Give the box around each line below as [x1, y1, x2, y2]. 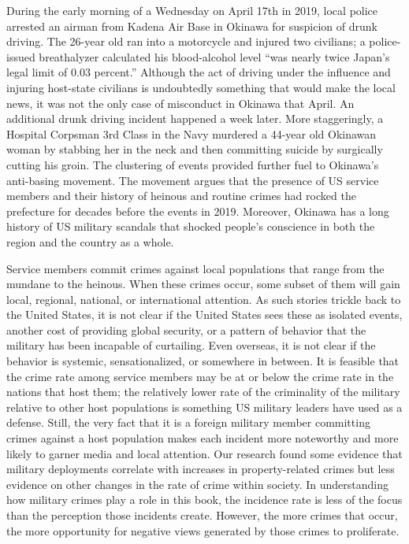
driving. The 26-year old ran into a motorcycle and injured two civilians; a [6, 33, 366, 50]
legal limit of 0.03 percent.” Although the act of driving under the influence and [6, 64, 391, 80]
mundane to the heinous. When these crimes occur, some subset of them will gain [6, 276, 400, 292]
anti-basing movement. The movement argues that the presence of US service [6, 172, 379, 188]
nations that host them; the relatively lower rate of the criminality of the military [6, 383, 400, 400]
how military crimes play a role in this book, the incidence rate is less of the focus [6, 491, 403, 508]
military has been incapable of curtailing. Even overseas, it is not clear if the [6, 337, 376, 353]
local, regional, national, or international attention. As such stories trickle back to [6, 291, 401, 307]
